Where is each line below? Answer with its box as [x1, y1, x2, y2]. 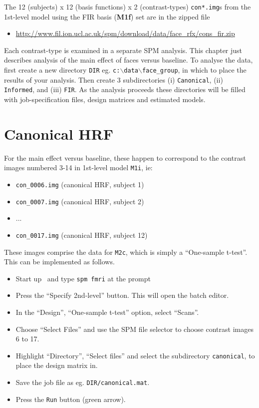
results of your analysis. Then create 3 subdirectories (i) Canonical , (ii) [4, 74, 223, 85]
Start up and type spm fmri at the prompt [15, 273, 151, 283]
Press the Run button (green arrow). [15, 393, 126, 404]
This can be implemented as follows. [4, 256, 115, 267]
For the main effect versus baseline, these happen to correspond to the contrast [4, 152, 246, 163]
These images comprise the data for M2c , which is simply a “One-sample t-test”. [4, 246, 248, 257]
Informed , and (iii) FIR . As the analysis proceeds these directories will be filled [4, 84, 246, 95]
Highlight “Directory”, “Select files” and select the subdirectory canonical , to [15, 350, 255, 360]
